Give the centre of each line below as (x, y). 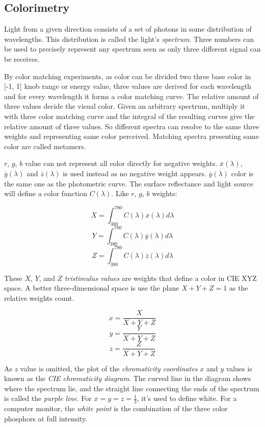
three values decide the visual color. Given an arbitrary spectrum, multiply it (125, 106)
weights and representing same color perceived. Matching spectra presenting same (131, 136)
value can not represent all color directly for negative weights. (121, 163)
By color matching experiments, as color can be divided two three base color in (128, 76)
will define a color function (46, 193)
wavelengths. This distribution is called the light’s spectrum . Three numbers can (129, 39)
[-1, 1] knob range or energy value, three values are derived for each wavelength (128, 86)
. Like (120, 193)
